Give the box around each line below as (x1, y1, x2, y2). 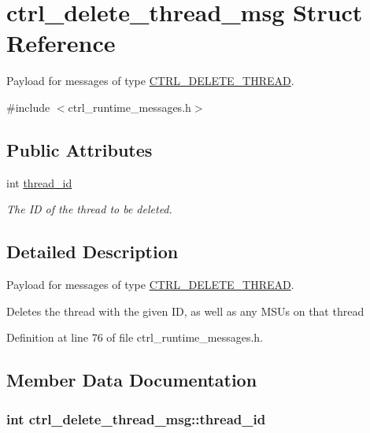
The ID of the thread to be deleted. (6, 201, 172, 217)
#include (6, 98, 50, 115)
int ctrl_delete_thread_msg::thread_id (6, 409, 266, 428)
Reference (6, 27, 116, 59)
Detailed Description (6, 239, 179, 264)
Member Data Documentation (6, 368, 257, 392)
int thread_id (6, 174, 72, 191)
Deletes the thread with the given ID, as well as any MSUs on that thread (6, 302, 364, 319)
